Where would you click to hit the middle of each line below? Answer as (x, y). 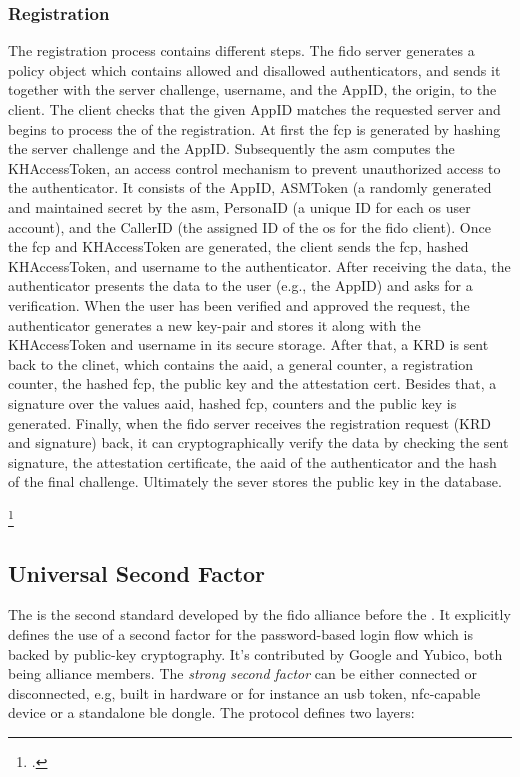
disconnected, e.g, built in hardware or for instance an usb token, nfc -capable (244, 692)
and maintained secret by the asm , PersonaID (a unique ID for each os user (239, 206)
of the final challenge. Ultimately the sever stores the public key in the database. (255, 481)
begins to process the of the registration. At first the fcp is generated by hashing (254, 128)
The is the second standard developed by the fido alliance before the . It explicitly (259, 614)
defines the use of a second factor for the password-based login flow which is (240, 633)
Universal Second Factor (137, 572)
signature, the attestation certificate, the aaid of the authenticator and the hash (252, 461)
